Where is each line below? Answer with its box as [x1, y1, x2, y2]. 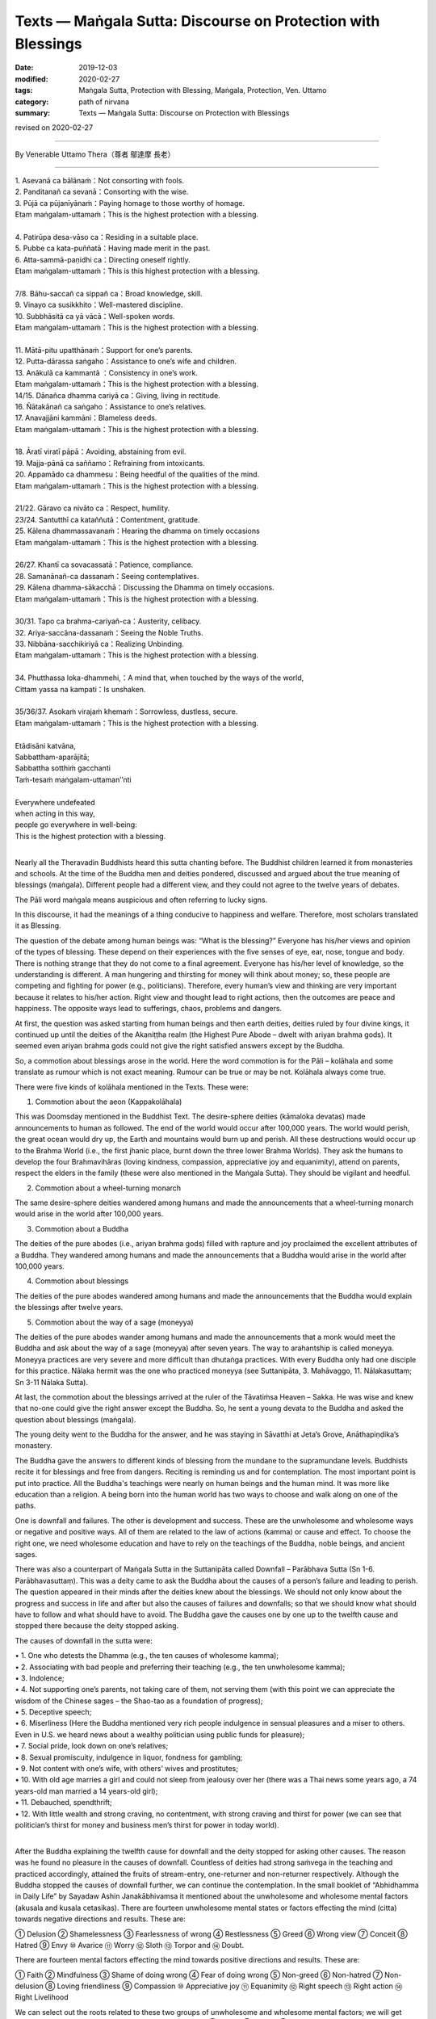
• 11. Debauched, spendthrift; [15, 1798, 112, 1807]
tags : [15, 86, 33, 95]
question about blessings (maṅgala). [15, 1414, 136, 1425]
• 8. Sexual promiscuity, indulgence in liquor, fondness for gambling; [15, 1752, 243, 1762]
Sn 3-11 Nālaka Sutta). [15, 1377, 89, 1387]
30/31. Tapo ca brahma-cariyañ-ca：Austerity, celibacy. [15, 616, 202, 626]
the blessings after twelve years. [15, 1303, 124, 1312]
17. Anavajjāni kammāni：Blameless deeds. [15, 413, 157, 423]
